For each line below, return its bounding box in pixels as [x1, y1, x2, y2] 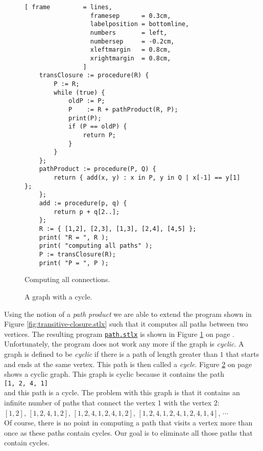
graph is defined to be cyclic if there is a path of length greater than [4, 348, 218, 359]
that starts [226, 348, 259, 359]
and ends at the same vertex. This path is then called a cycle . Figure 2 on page [4, 358, 252, 369]
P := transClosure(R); [39, 251, 116, 259]
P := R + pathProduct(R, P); [68, 105, 178, 113]
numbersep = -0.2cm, [90, 37, 175, 45]
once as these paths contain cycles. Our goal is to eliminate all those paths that [4, 427, 253, 438]
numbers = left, [90, 29, 168, 36]
